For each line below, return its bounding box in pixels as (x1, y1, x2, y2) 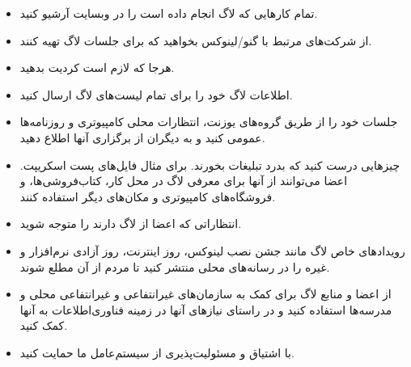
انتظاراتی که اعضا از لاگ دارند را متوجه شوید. (19, 215, 242, 232)
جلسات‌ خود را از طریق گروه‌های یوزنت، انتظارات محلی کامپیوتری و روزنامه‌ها (19, 113, 398, 130)
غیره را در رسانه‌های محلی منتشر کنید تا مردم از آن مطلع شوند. (19, 258, 330, 275)
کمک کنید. (19, 317, 68, 334)
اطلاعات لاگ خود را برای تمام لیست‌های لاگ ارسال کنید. (19, 86, 293, 103)
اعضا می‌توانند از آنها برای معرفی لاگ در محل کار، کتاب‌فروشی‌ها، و (19, 172, 348, 189)
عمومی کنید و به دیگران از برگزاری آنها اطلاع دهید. (19, 129, 265, 146)
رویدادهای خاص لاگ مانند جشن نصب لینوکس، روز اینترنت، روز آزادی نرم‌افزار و (19, 242, 405, 259)
